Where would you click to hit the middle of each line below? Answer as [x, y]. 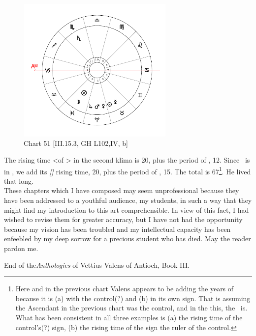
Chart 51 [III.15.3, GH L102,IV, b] [76, 143]
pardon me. [21, 248]
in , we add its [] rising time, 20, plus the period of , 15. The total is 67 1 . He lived [128, 170]
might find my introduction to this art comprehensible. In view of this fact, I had [127, 210]
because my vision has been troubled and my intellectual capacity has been [117, 229]
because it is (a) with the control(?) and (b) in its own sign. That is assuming [133, 298]
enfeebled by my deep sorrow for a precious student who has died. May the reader [128, 238]
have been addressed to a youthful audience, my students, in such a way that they [128, 200]
